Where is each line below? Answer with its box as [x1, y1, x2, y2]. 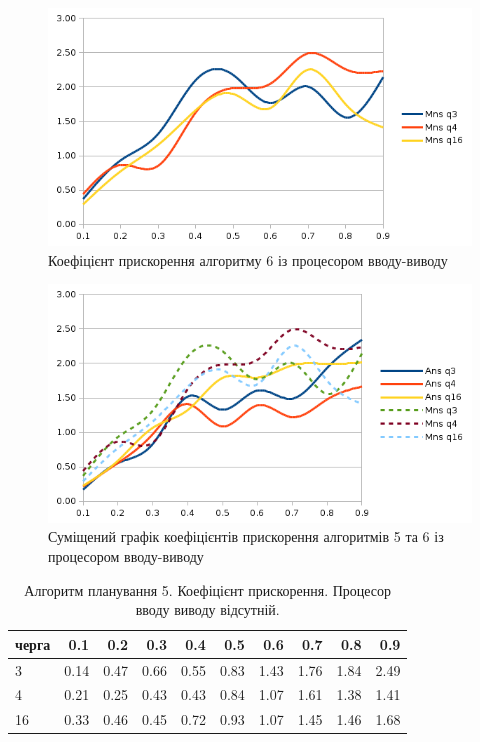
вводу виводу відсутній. [135, 599, 280, 620]
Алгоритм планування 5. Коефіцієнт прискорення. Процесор [24, 579, 392, 600]
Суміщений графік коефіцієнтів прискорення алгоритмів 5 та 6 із [48, 526, 444, 547]
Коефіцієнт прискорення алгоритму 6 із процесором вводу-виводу [48, 249, 448, 270]
